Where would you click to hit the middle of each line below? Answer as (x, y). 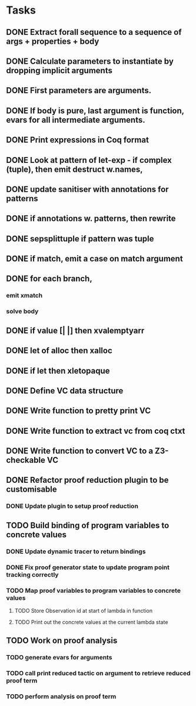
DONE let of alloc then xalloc (59, 351)
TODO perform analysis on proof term (61, 697)
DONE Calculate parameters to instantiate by (90, 61)
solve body (22, 312)
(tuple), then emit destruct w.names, (74, 169)
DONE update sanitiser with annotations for (87, 189)
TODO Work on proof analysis (62, 641)
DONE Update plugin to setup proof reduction (72, 506)
